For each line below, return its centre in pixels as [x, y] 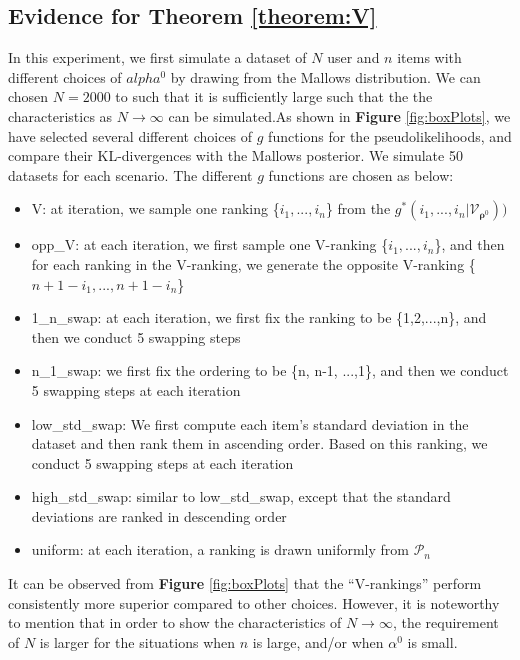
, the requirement [445, 622]
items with [429, 57]
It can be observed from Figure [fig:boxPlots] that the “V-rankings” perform [245, 583]
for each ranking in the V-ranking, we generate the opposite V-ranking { [253, 263]
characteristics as [60, 115]
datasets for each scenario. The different [130, 174]
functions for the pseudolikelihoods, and [390, 135]
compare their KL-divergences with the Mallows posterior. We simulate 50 [235, 155]
